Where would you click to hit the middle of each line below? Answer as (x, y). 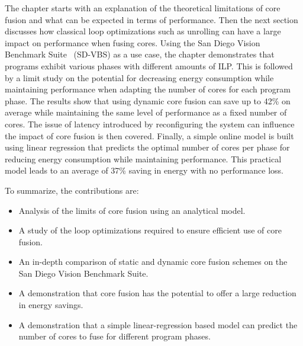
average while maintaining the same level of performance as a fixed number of (146, 112)
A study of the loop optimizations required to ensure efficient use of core (150, 230)
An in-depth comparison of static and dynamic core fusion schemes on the (153, 262)
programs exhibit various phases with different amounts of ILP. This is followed (149, 65)
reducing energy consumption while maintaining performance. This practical (143, 158)
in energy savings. (51, 305)
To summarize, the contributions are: (72, 190)
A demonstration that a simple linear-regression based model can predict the (158, 324)
